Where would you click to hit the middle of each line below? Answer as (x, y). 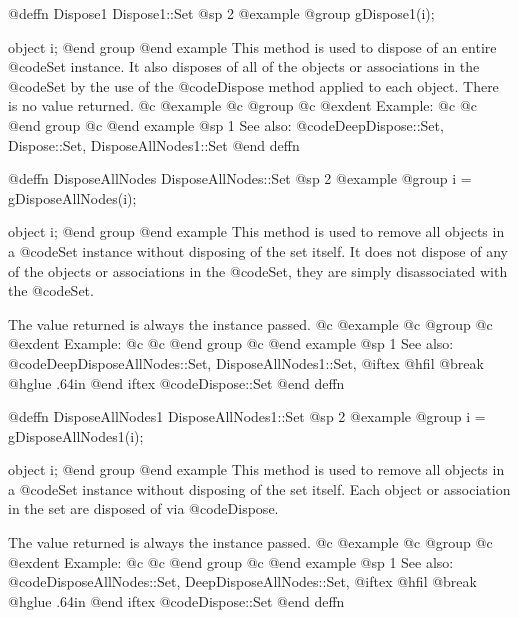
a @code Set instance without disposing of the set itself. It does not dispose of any (258, 250)
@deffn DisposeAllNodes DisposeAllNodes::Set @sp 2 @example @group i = (240, 178)
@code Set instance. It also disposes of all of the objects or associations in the (244, 66)
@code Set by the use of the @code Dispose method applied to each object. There (253, 85)
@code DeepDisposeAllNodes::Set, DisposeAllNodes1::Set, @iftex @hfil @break (246, 362)
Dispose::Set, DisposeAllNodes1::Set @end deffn (154, 144)
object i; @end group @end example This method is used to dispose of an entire (252, 46)
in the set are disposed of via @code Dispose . (143, 508)
